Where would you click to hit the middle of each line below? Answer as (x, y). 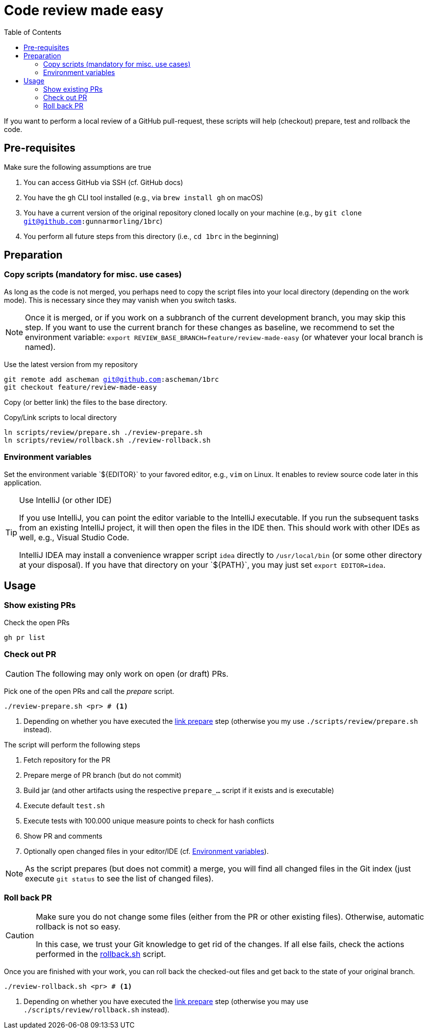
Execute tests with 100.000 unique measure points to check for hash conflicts (149, 821)
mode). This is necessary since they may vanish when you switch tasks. (120, 300)
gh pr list (25, 637)
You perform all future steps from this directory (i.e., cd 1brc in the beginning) (151, 236)
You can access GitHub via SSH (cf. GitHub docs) (103, 182)
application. (23, 482)
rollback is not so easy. (78, 927)
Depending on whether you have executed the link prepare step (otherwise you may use (166, 1002)
